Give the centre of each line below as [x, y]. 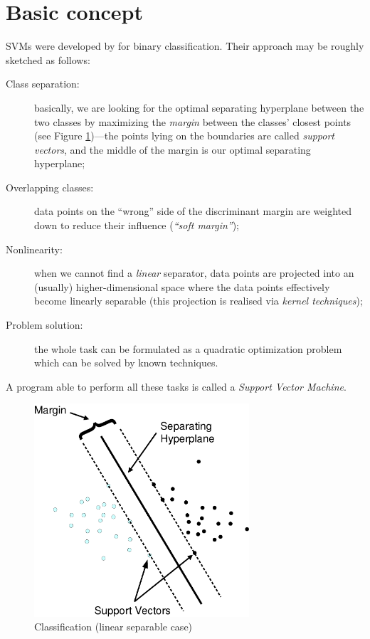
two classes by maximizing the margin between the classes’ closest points [193, 121]
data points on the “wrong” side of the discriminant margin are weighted [193, 211]
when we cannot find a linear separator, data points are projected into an [194, 273]
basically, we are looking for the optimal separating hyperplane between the [199, 107]
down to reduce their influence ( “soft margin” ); [137, 225]
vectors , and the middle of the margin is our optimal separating [173, 149]
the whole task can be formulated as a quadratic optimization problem [188, 348]
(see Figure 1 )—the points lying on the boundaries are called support [184, 136]
